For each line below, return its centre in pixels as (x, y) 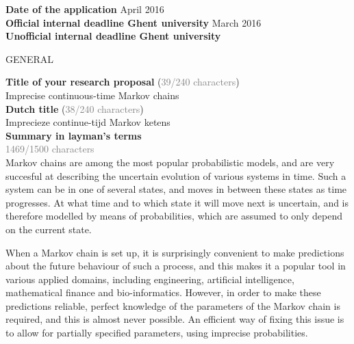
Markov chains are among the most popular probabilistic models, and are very (170, 162)
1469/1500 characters (50, 149)
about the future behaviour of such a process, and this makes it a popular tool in (176, 266)
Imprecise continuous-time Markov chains (92, 95)
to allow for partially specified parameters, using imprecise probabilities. (157, 333)
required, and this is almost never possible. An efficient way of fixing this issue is (175, 319)
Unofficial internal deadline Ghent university (113, 36)
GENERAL (30, 58)
